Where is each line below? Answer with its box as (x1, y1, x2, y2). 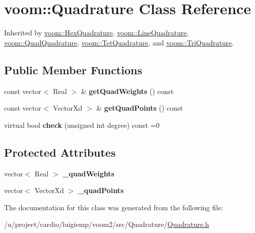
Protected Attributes (4, 144, 116, 160)
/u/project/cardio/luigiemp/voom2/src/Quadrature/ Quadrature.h (4, 219, 209, 229)
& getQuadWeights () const (81, 85, 174, 96)
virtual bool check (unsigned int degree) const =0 (4, 119, 160, 130)
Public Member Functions (4, 62, 142, 77)
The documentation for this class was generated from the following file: (4, 202, 223, 212)
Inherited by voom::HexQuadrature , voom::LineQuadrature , (4, 27, 189, 38)
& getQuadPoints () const (96, 103, 183, 113)
